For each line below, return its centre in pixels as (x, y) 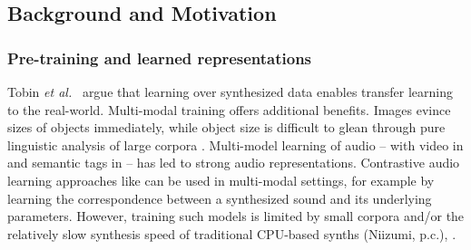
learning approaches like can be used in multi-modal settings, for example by (221, 180)
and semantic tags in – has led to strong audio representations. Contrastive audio (234, 163)
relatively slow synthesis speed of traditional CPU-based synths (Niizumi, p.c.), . (232, 233)
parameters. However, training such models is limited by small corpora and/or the (236, 216)
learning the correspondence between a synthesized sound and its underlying (220, 198)
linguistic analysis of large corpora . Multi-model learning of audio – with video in (235, 144)
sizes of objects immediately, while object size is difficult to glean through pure (226, 127)
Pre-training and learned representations (160, 58)
